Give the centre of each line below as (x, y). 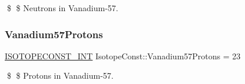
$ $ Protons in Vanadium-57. (60, 75)
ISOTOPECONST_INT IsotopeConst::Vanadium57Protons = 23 (123, 56)
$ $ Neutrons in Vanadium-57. (62, 8)
